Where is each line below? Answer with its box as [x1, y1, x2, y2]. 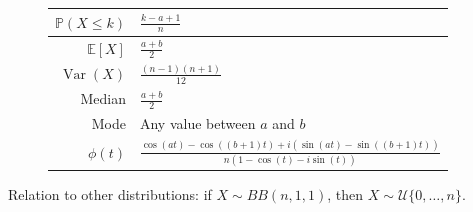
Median [80, 88, 126, 109]
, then [327, 184, 364, 205]
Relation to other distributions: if [8, 184, 212, 205]
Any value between [139, 113, 256, 134]
